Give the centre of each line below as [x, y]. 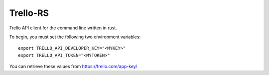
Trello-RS [29, 13]
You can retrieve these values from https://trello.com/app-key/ [73, 67]
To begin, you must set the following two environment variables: [75, 37]
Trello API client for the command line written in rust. [63, 28]
